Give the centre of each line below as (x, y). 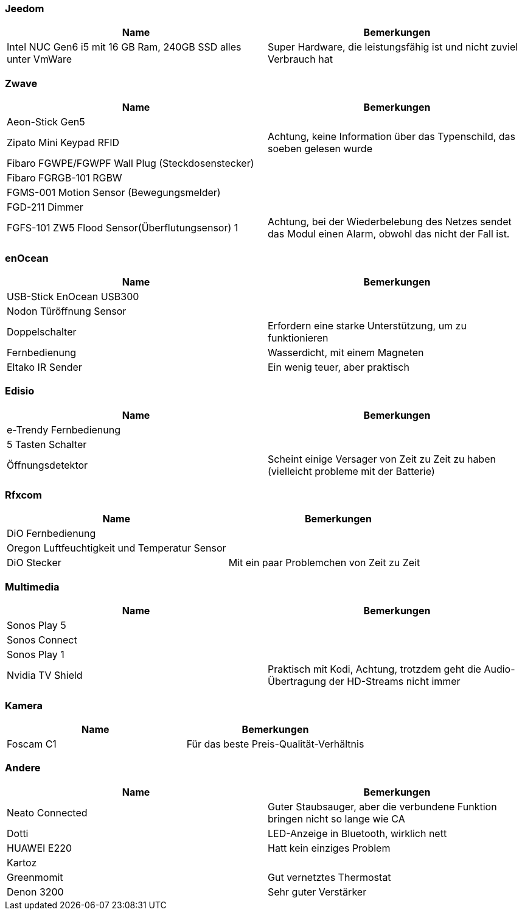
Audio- (499, 669)
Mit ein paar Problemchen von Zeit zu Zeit (324, 563)
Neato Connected (47, 812)
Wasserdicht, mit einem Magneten (346, 352)
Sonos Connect (42, 640)
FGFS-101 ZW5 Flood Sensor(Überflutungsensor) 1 (123, 228)
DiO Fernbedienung (51, 534)
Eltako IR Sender (44, 367)
